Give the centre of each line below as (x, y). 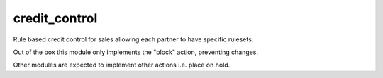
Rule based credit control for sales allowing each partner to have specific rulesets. (133, 39)
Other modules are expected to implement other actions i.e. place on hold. (122, 65)
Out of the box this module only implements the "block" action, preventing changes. (136, 52)
